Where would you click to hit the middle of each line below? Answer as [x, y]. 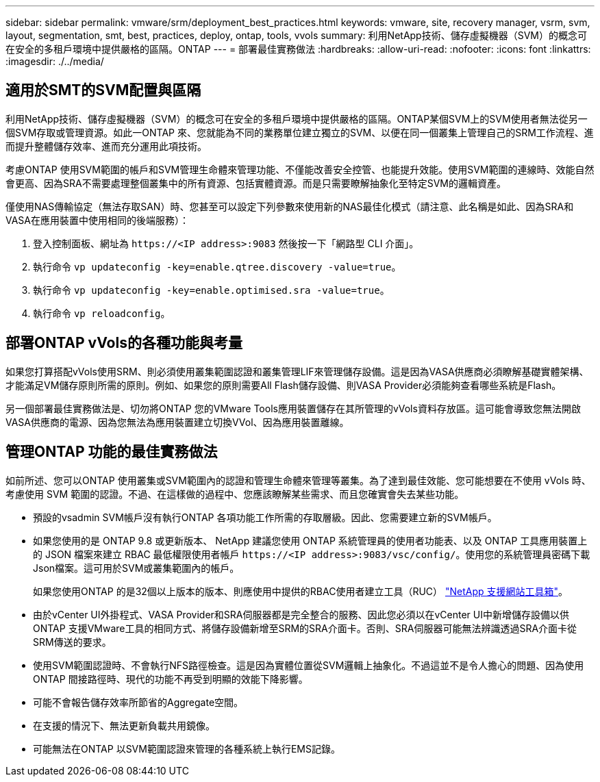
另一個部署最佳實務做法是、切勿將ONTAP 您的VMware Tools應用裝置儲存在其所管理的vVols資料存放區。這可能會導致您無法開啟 [293, 408]
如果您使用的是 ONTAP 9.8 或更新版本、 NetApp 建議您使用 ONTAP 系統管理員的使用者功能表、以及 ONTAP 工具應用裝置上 [310, 540]
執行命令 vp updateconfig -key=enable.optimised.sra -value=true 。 [211, 290]
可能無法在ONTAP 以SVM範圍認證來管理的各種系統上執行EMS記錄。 [187, 748]
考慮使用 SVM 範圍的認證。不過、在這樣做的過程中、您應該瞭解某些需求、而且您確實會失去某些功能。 [235, 494]
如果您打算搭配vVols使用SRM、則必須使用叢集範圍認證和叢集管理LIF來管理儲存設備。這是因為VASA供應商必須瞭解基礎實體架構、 [297, 371]
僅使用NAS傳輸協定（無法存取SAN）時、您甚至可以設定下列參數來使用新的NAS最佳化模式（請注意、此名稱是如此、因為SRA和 [290, 206]
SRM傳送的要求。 [72, 642]
